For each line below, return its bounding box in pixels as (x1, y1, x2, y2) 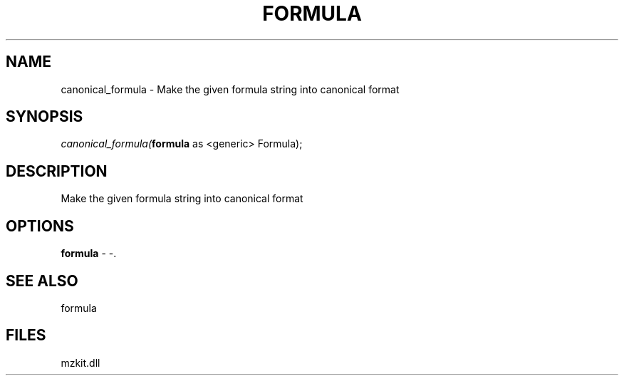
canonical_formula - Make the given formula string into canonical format (61, 83, 400, 95)
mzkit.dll (61, 356, 100, 369)
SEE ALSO (6, 271, 78, 290)
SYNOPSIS (6, 108, 83, 126)
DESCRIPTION (6, 162, 108, 180)
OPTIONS (6, 216, 74, 235)
